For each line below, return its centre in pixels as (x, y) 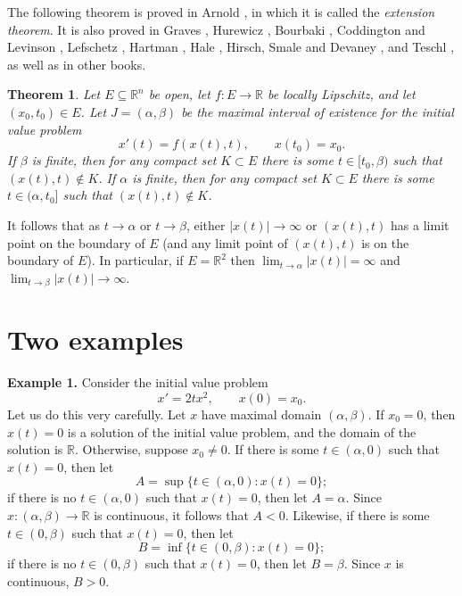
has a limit (420, 224)
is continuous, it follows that (171, 514)
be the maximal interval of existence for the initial (318, 111)
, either (206, 224)
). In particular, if (135, 260)
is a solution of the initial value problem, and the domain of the (242, 431)
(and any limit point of (225, 242)
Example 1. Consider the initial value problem (138, 382)
